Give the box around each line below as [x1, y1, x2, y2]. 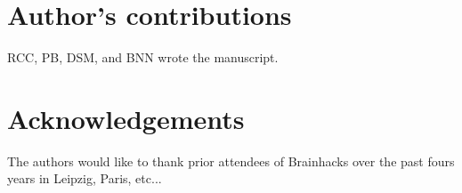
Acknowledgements [7, 100, 245, 136]
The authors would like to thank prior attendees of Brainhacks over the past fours [7, 151, 455, 170]
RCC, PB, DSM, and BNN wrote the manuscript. [7, 48, 279, 67]
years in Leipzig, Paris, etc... [7, 169, 162, 188]
